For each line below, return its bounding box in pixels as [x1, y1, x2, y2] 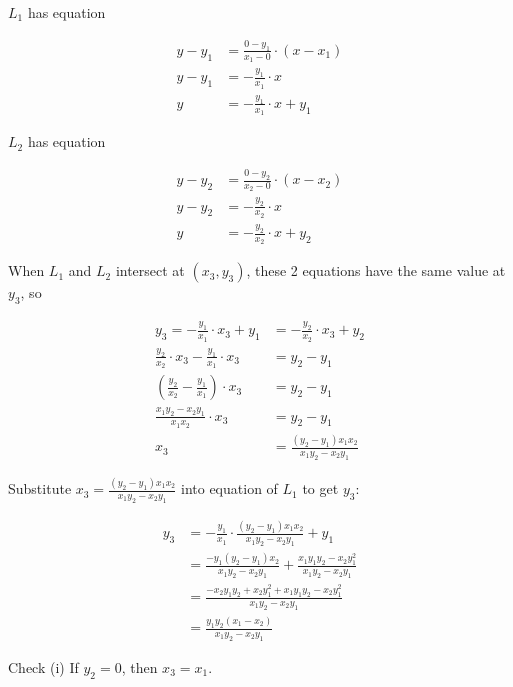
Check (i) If [8, 656, 79, 677]
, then [121, 656, 158, 677]
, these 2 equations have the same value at [246, 260, 506, 281]
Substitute [8, 478, 72, 499]
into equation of [181, 478, 278, 499]
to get [302, 478, 339, 499]
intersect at [115, 260, 185, 281]
